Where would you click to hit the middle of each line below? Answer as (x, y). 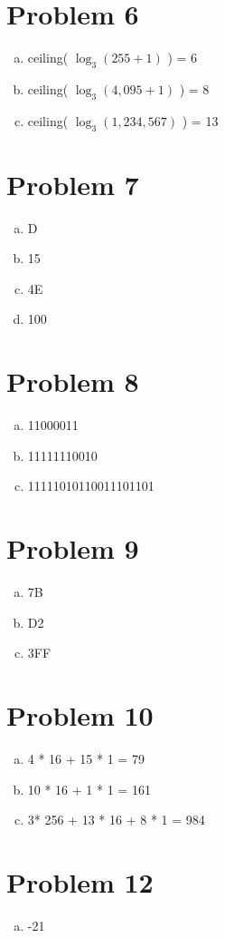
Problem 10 (80, 715)
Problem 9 (73, 548)
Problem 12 (80, 881)
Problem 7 (73, 184)
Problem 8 (73, 381)
